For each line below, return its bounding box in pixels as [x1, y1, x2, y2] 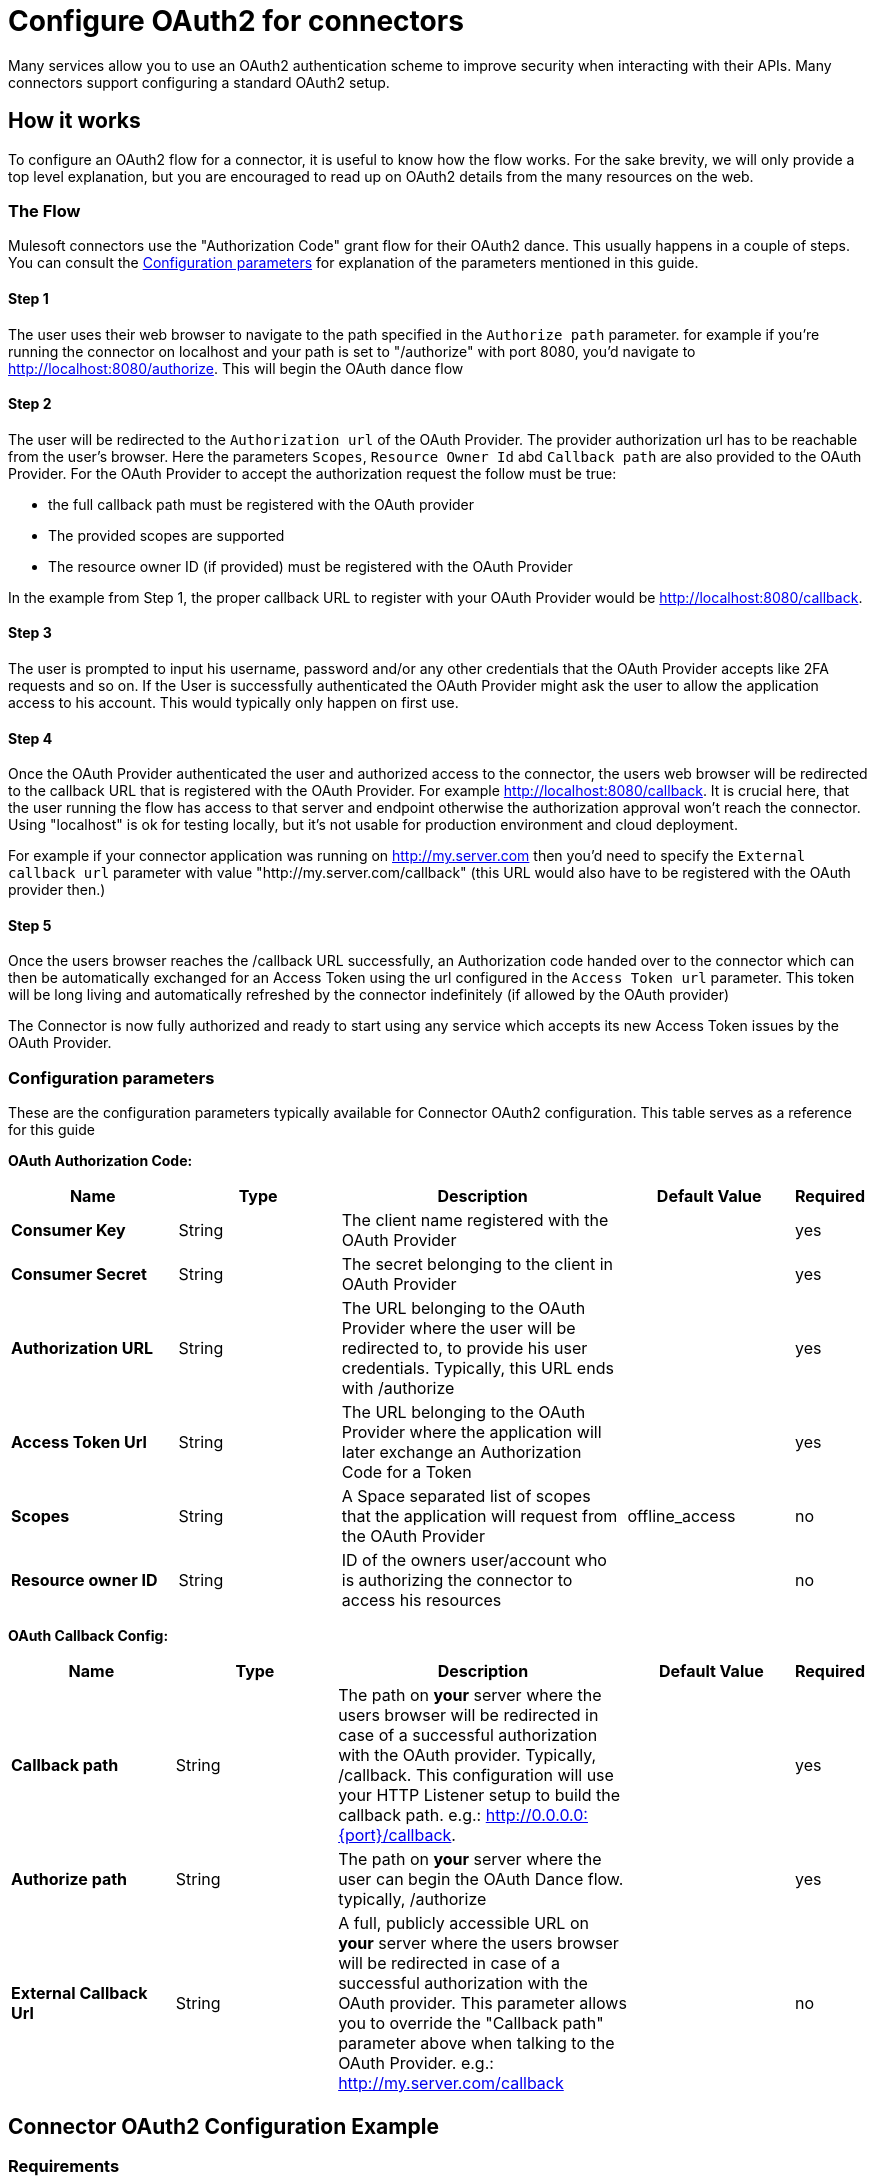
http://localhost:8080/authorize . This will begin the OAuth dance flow [8, 359, 464, 377]
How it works [8, 108, 141, 134]
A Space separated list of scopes [341, 1486, 591, 1507]
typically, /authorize [338, 1889, 487, 1910]
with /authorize [341, 1378, 455, 1399]
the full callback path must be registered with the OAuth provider [48, 495, 475, 513]
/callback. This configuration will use [338, 1765, 614, 1786]
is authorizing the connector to [341, 1570, 573, 1591]
